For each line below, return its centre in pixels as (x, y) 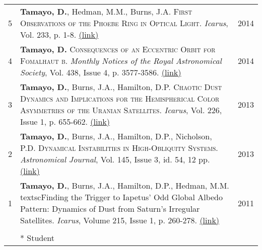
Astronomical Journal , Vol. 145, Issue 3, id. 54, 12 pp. (115, 159)
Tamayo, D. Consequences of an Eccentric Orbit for (118, 49)
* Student (38, 238)
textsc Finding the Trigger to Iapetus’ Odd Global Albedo (122, 197)
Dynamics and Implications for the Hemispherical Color (120, 98)
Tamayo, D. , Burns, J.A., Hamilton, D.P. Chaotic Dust (121, 87)
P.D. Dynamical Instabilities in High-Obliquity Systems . (119, 148)
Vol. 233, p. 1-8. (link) (59, 34)
